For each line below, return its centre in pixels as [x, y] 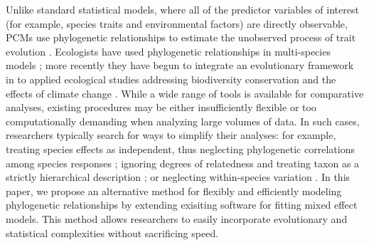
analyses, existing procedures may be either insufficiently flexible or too [161, 107]
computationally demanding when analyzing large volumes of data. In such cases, [183, 121]
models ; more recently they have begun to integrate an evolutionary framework [180, 65]
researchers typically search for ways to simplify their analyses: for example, [171, 135]
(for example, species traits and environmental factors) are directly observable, [177, 23]
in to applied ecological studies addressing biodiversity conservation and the [171, 79]
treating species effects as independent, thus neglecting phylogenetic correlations [180, 148]
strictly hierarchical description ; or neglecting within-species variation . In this [178, 177]
